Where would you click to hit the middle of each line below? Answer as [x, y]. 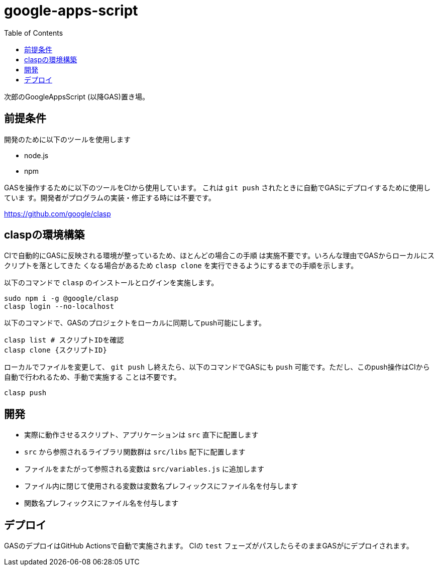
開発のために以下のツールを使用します [67, 139]
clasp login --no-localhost [59, 307]
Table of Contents [34, 33]
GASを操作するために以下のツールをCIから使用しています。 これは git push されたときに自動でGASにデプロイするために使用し [217, 187]
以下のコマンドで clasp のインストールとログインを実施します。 [111, 283]
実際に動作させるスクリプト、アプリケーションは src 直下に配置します [141, 435]
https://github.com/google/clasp [58, 213]
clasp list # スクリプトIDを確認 [64, 340]
